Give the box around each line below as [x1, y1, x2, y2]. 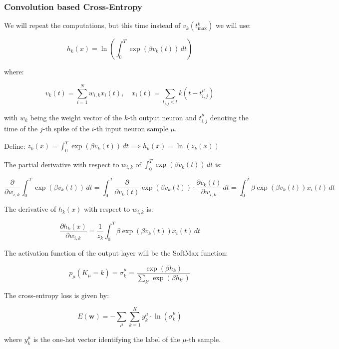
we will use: [215, 20, 251, 30]
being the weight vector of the [30, 112, 122, 122]
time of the [4, 123, 38, 133]
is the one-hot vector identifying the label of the [33, 334, 180, 345]
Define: [4, 140, 25, 151]
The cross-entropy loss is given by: [4, 290, 109, 300]
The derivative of [4, 204, 56, 214]
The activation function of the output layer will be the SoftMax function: [4, 248, 228, 258]
